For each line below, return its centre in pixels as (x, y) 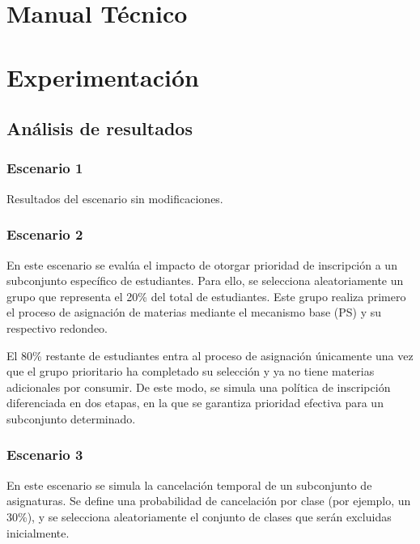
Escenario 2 (45, 234)
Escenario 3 (45, 455)
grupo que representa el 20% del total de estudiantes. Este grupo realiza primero (206, 296)
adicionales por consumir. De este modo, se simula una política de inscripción (199, 387)
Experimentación (103, 76)
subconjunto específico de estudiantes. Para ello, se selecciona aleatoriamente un (205, 280)
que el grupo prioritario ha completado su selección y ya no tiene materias (191, 371)
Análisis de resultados (100, 128)
